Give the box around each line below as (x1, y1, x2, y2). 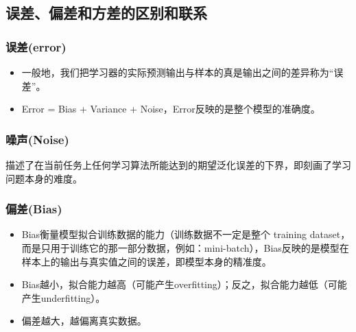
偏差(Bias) (5, 200, 62, 217)
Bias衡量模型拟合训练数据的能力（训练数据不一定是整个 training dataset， (21, 227, 351, 241)
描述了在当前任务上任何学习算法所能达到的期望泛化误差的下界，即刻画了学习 (5, 158, 351, 171)
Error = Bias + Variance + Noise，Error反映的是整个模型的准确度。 (21, 102, 320, 116)
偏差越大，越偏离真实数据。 (21, 313, 147, 328)
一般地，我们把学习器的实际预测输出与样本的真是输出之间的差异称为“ (21, 65, 334, 79)
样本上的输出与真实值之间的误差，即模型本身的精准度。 (21, 254, 272, 268)
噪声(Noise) (5, 130, 69, 147)
